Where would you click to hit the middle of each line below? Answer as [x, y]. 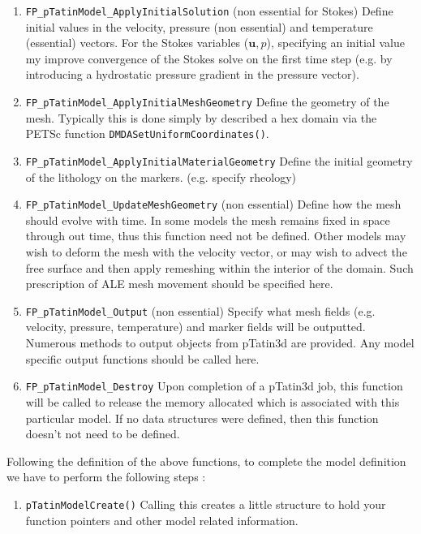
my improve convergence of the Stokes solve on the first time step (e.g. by [209, 58]
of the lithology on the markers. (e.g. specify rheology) [161, 177]
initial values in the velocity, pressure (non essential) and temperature [199, 26]
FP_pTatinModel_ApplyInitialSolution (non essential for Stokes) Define [209, 11]
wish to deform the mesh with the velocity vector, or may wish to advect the [216, 252]
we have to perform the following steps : [106, 477]
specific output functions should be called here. [142, 358]
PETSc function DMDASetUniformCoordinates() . [147, 133]
